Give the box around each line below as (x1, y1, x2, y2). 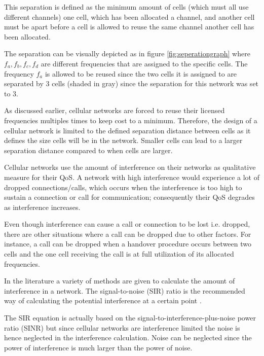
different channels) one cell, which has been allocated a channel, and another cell (4, 11, 255, 22)
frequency (4, 68, 34, 79)
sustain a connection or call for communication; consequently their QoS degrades (4, 192, 255, 202)
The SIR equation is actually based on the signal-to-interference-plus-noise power (4, 312, 256, 323)
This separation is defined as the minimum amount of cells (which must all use (4, 2, 249, 12)
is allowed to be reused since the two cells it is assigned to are (45, 68, 237, 79)
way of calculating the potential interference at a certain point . (4, 295, 202, 306)
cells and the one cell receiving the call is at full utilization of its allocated (4, 248, 234, 259)
